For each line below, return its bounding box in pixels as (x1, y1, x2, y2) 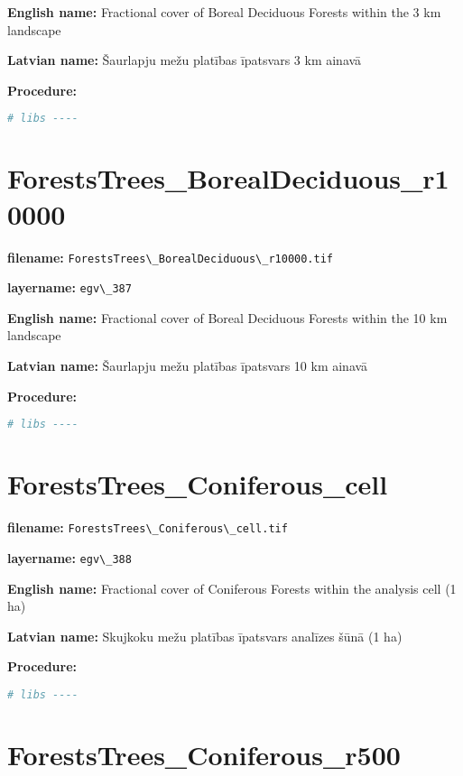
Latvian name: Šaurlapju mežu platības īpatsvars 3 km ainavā (7, 51, 362, 69)
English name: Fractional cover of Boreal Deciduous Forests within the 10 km (7, 308, 448, 327)
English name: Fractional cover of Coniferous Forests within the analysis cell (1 (7, 578, 457, 597)
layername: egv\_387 (7, 278, 132, 297)
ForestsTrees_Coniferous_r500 (7, 736, 401, 772)
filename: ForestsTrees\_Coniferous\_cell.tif (7, 518, 288, 537)
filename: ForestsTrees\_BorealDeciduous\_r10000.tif (7, 247, 334, 266)
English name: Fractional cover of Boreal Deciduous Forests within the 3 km (7, 3, 441, 21)
